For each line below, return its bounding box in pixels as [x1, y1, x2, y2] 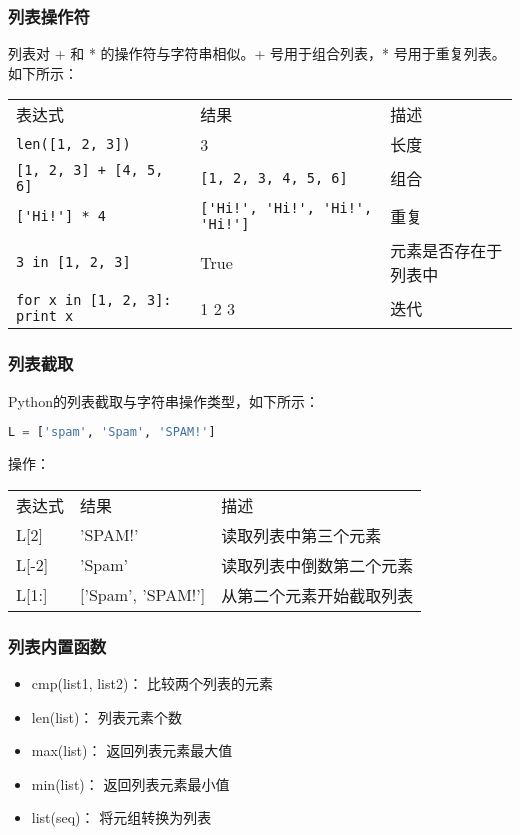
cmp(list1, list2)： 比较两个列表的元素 [31, 672, 274, 693]
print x [16, 308, 74, 325]
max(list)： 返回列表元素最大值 [31, 740, 233, 761]
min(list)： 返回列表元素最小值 [31, 773, 230, 794]
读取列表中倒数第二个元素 [221, 553, 414, 577]
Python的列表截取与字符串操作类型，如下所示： [8, 390, 319, 411]
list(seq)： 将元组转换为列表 [31, 807, 212, 828]
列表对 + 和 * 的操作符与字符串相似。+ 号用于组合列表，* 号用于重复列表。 [8, 43, 506, 64]
